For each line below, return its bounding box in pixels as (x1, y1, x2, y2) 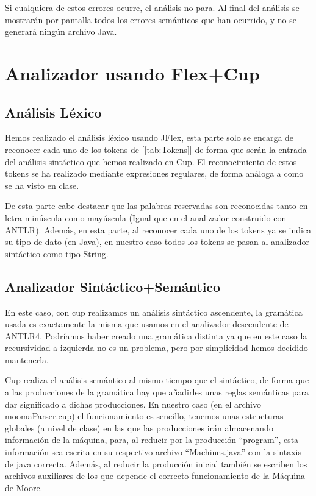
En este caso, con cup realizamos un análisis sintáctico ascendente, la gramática (5, 305, 303, 318)
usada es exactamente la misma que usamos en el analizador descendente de (5, 317, 289, 330)
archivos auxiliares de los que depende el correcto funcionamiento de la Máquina (5, 469, 305, 482)
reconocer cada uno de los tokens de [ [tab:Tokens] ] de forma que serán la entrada (5, 143, 307, 155)
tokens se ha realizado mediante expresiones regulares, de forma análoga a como (5, 167, 304, 180)
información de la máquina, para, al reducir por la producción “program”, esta (5, 433, 299, 446)
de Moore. (5, 481, 43, 494)
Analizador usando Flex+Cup (5, 60, 260, 85)
